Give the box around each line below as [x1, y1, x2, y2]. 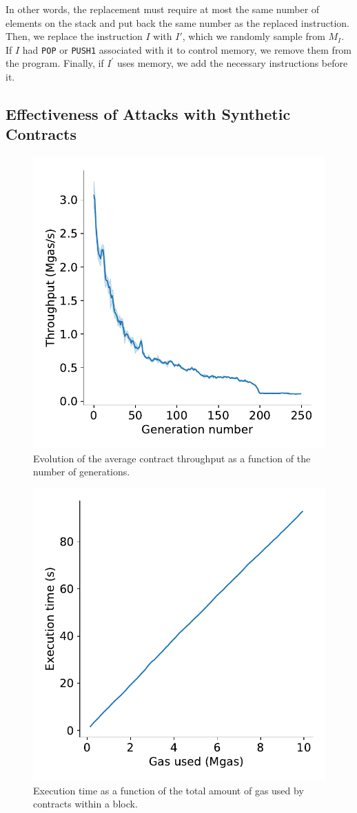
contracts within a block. [33, 796, 138, 811]
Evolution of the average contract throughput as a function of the [33, 451, 311, 465]
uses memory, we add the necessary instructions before [116, 56, 348, 70]
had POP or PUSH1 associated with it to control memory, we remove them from [22, 42, 352, 56]
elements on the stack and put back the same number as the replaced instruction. [6, 15, 350, 30]
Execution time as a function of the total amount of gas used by [33, 783, 304, 797]
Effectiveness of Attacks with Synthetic [6, 103, 291, 125]
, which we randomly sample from [182, 29, 325, 43]
